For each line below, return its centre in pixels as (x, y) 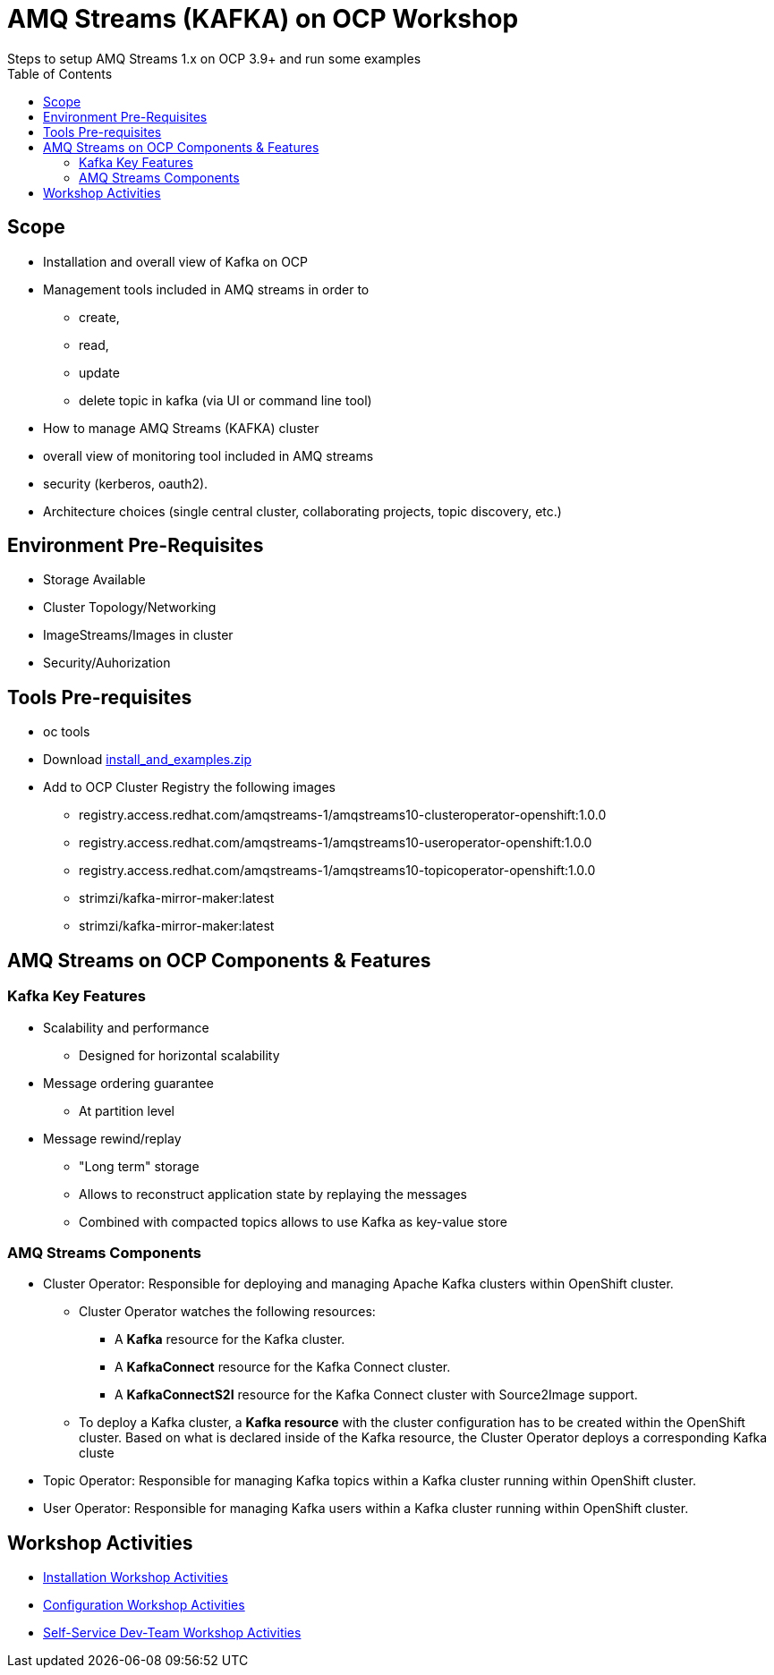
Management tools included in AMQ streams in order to (206, 289)
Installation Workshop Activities (136, 1577)
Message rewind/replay (112, 1138)
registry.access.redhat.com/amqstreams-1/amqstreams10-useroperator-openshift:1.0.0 (336, 843)
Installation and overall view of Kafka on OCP (176, 261)
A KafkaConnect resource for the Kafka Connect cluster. (283, 1367)
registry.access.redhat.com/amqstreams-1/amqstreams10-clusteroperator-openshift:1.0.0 (343, 815)
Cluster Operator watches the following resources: (227, 1312)
